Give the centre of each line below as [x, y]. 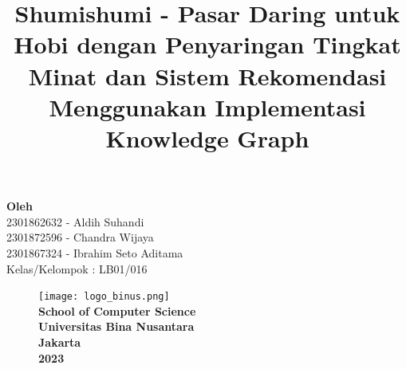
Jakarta [60, 342]
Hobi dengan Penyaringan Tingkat [207, 44]
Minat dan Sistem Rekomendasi [207, 75]
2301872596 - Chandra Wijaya [80, 237]
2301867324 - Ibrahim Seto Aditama [95, 252]
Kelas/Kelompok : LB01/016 [77, 268]
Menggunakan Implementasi [207, 106]
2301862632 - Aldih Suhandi [75, 221]
